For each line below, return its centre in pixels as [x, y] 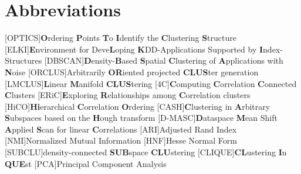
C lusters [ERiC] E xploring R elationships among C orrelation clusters [128, 95]
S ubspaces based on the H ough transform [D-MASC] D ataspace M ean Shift [141, 118]
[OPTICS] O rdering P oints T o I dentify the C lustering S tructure [121, 38]
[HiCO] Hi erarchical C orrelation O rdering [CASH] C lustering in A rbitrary [138, 106]
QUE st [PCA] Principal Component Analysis [86, 163]
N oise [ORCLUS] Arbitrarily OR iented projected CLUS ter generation [132, 72]
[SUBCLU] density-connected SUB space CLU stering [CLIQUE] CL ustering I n [146, 152]
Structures [23, 60]
